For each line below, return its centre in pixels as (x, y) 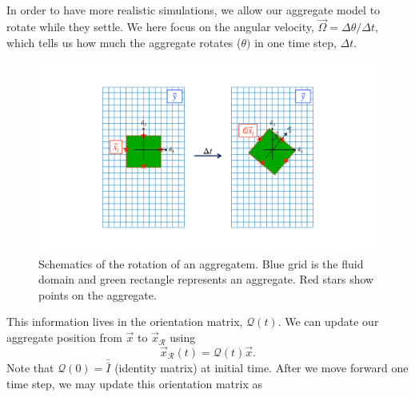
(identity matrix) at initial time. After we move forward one (261, 368)
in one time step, (295, 42)
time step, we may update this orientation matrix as (134, 383)
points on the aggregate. (98, 294)
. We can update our (328, 322)
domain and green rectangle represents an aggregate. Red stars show (206, 279)
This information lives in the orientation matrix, (125, 322)
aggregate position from (64, 337)
